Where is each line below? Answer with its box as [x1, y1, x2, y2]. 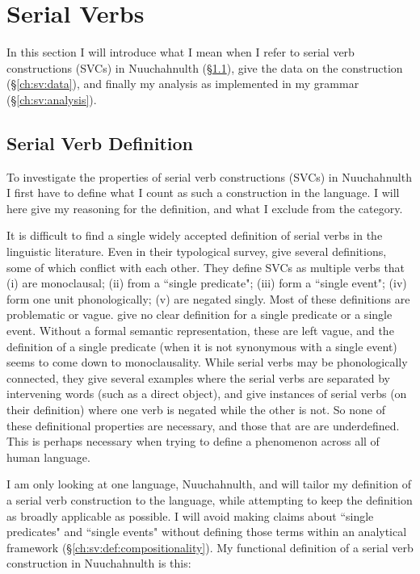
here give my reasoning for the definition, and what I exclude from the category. [6, 199, 403, 216]
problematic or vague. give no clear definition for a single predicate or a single [6, 306, 393, 323]
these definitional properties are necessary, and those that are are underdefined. [6, 417, 400, 434]
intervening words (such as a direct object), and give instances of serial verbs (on [6, 385, 407, 402]
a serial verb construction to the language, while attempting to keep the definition [6, 491, 413, 508]
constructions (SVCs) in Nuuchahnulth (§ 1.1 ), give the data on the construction [6, 59, 403, 76]
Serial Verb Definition [6, 130, 194, 155]
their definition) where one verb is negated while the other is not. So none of [6, 401, 385, 418]
